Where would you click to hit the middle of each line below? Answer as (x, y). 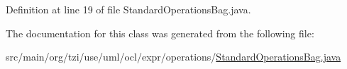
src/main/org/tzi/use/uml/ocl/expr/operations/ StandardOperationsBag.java (173, 57)
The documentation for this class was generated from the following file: (160, 33)
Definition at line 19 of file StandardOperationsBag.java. (128, 9)
